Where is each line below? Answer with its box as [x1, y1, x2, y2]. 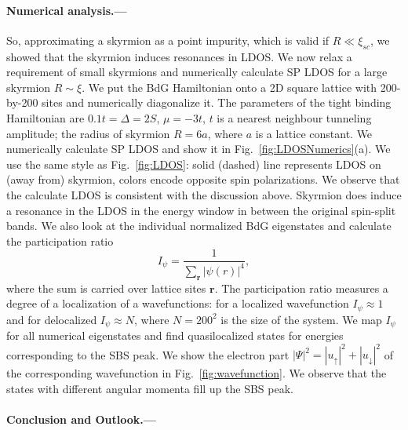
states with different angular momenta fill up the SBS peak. [6, 380, 293, 396]
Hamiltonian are [6, 109, 85, 126]
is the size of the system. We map [220, 311, 382, 327]
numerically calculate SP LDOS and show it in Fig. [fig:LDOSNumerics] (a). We [6, 140, 391, 157]
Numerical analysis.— [6, 2, 127, 18]
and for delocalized [6, 311, 97, 327]
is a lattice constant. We [255, 125, 373, 141]
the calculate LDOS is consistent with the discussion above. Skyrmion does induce [6, 186, 402, 202]
